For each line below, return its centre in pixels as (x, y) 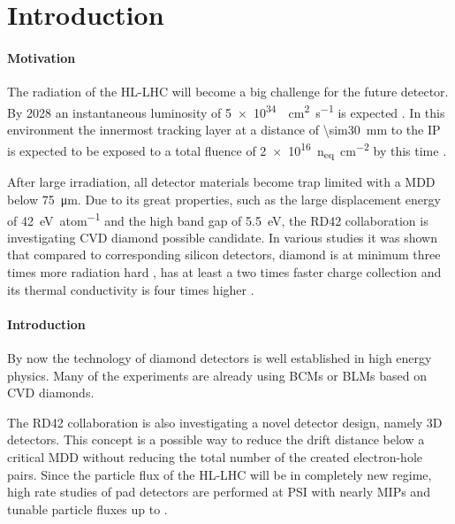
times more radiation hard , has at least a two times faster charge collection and (224, 272)
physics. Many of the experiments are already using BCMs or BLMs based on (217, 375)
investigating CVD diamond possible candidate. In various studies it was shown (222, 237)
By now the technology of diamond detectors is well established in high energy (220, 358)
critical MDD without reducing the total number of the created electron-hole (215, 456)
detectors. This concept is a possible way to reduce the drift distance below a (216, 439)
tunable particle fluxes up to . (87, 509)
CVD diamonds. (51, 393)
